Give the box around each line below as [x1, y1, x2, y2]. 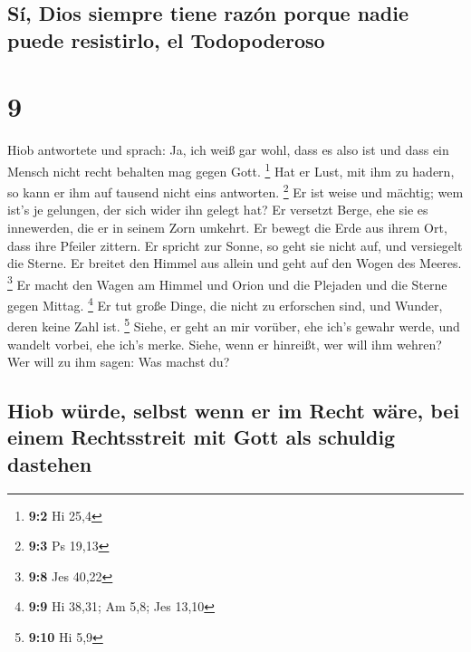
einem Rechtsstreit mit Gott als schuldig [7, 423, 396, 451]
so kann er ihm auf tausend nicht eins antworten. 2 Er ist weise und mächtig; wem [7, 180, 464, 201]
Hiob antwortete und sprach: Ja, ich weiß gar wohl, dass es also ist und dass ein [7, 140, 449, 159]
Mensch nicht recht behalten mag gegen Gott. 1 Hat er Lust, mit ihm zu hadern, [7, 158, 455, 180]
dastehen [7, 449, 92, 477]
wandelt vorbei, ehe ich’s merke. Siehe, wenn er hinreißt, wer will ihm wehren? [7, 334, 442, 353]
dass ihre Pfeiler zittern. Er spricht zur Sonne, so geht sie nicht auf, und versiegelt [7, 235, 463, 254]
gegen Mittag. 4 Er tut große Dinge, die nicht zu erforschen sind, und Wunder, [7, 293, 443, 314]
